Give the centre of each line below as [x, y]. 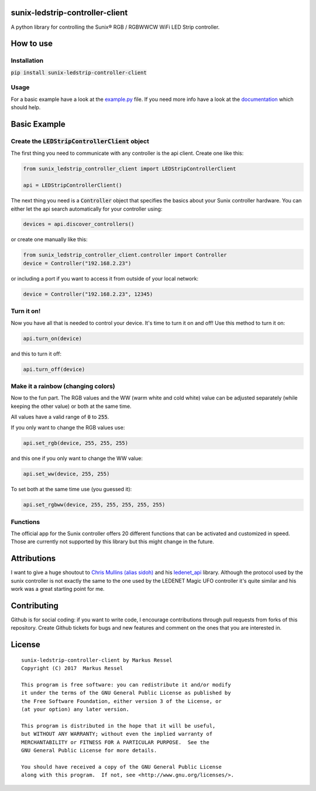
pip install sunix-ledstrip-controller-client [79, 72]
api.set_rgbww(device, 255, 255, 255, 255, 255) [94, 505]
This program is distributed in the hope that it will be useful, [118, 726]
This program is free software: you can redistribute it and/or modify [126, 685]
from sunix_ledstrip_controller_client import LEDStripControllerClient [130, 169]
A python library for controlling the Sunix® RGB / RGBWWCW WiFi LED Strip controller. [115, 27]
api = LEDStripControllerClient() [73, 185]
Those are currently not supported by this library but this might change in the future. [112, 542]
